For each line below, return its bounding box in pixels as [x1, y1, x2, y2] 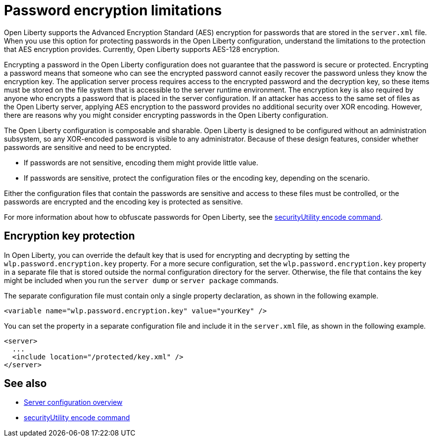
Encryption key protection [4, 230, 135, 243]
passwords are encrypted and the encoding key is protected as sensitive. [4, 197, 243, 206]
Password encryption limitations [4, 2, 222, 19]
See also [4, 377, 47, 390]
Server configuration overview [24, 398, 123, 407]
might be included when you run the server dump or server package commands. [4, 276, 279, 285]
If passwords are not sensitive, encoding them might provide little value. [24, 158, 258, 167]
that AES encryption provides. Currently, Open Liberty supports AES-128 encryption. [4, 45, 280, 53]
